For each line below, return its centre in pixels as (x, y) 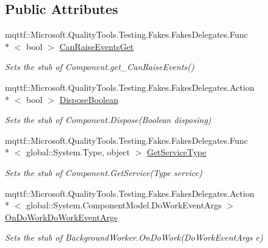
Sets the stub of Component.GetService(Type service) (104, 172)
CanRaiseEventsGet (97, 46)
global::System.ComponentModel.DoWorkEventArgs (124, 205)
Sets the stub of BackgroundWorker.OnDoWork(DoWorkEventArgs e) (134, 237)
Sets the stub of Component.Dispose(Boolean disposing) (108, 120)
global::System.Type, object (78, 152)
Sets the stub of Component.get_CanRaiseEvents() (100, 67)
